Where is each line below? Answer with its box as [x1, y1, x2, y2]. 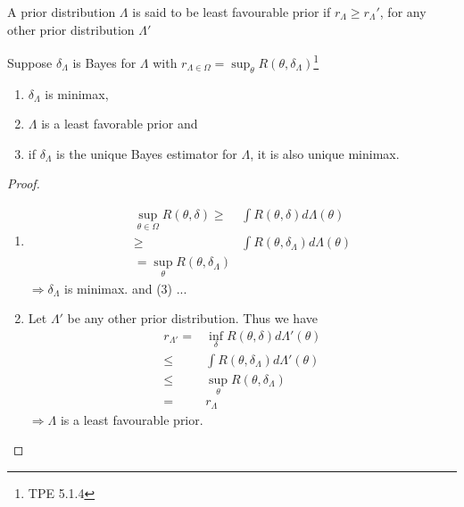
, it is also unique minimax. [250, 144, 400, 162]
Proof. [7, 174, 40, 193]
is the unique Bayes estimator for [56, 144, 237, 162]
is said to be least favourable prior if [132, 3, 331, 21]
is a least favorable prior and [41, 114, 198, 133]
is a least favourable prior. [60, 410, 203, 428]
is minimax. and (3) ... [64, 278, 187, 297]
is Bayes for [72, 53, 137, 71]
